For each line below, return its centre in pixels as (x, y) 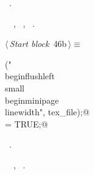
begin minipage (32, 100)
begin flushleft (30, 76)
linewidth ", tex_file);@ (47, 112)
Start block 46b (38, 44)
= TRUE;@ (27, 123)
